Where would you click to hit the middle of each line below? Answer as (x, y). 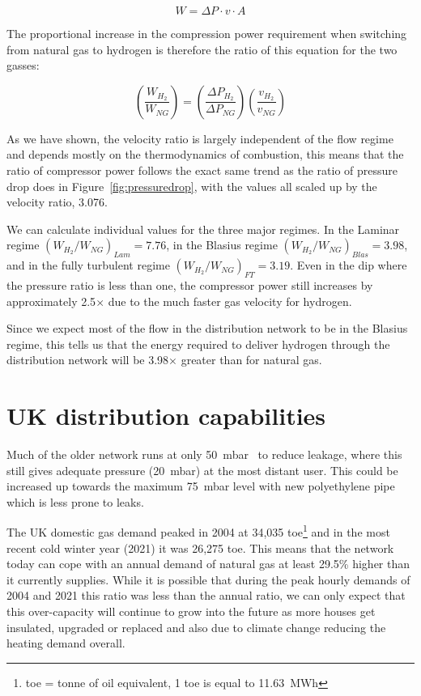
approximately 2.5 (51, 301)
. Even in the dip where (349, 265)
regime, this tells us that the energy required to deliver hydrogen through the (198, 344)
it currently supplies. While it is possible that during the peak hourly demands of (208, 579)
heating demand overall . (66, 643)
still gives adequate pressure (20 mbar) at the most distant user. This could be (202, 470)
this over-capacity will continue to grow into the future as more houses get (191, 611)
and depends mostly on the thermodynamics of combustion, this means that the (205, 154)
